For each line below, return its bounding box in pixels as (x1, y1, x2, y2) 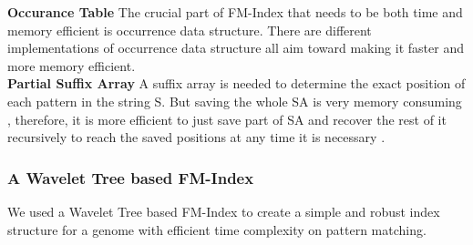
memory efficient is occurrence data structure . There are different (7, 20, 372, 39)
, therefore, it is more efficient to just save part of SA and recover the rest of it (7, 109, 447, 128)
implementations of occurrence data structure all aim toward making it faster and (7, 38, 464, 57)
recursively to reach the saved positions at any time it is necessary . (7, 128, 386, 147)
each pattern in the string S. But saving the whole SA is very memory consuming (7, 91, 462, 110)
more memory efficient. (7, 56, 136, 75)
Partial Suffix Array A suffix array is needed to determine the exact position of (7, 74, 466, 93)
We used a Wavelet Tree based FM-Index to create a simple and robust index (7, 201, 440, 220)
